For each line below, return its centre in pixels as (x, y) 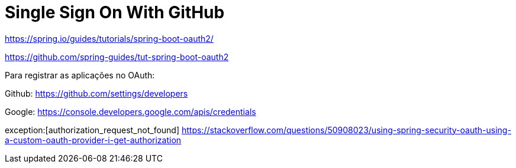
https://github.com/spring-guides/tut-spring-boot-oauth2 (117, 57)
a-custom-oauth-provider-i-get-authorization (93, 140)
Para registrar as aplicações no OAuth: (80, 75)
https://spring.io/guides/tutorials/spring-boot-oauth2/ (109, 38)
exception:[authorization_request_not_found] (92, 130)
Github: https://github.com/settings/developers (96, 93)
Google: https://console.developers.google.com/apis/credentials (130, 111)
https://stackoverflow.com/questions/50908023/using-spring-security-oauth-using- (346, 130)
